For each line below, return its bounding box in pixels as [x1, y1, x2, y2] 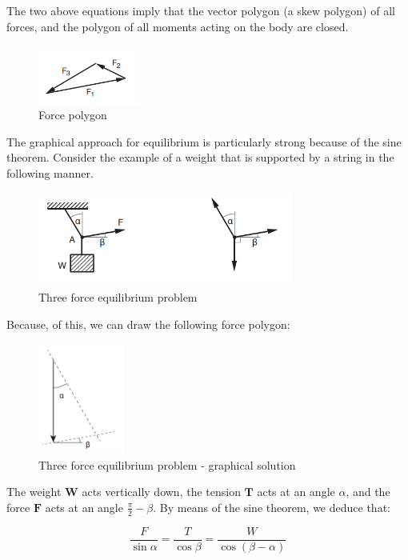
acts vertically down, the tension [82, 483, 241, 500]
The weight [6, 483, 62, 500]
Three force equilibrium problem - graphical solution [38, 456, 296, 473]
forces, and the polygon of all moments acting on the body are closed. [6, 18, 349, 34]
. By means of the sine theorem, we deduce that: [153, 498, 390, 515]
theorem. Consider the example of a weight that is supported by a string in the [6, 149, 394, 166]
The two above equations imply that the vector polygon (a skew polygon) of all [6, 2, 395, 18]
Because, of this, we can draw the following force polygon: [6, 315, 290, 332]
